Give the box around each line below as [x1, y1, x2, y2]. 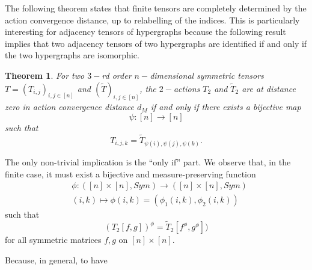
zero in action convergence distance [5, 100, 135, 113]
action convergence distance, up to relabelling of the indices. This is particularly [5, 13, 300, 26]
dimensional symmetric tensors [150, 69, 264, 81]
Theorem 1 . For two [5, 69, 85, 81]
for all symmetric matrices [5, 233, 102, 246]
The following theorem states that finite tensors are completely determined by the [5, 2, 307, 14]
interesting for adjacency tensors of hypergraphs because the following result [5, 25, 286, 38]
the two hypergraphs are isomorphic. [5, 49, 139, 61]
